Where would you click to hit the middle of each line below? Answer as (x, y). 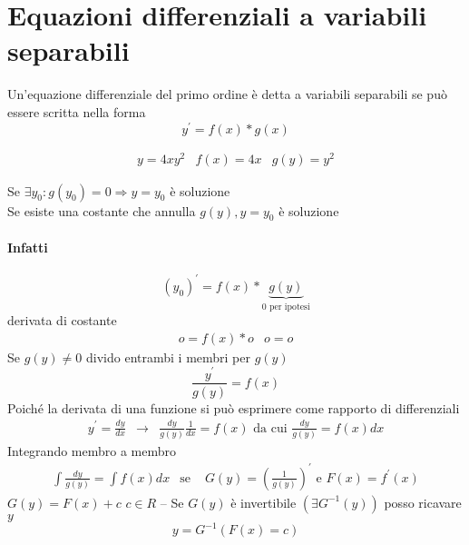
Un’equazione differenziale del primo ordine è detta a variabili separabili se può (227, 94)
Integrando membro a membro (92, 450)
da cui (270, 428)
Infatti (28, 248)
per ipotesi (289, 307)
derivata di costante (62, 320)
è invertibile (264, 502)
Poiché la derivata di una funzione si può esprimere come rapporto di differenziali (234, 407)
